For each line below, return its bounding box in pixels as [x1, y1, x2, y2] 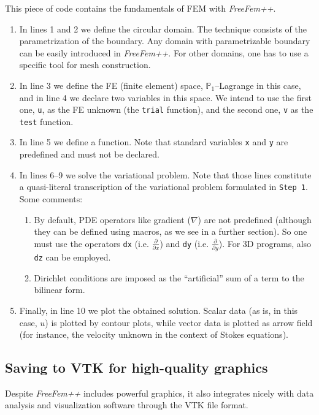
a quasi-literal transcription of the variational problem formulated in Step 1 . [19, 180, 308, 193]
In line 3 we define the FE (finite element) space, [19, 78, 203, 91]
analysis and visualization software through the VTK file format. [5, 398, 248, 411]
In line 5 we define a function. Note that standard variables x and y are [19, 135, 288, 148]
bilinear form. [34, 283, 85, 296]
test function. [19, 115, 74, 128]
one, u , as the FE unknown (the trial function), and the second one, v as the [19, 103, 313, 116]
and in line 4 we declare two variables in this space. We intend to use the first [19, 91, 312, 104]
